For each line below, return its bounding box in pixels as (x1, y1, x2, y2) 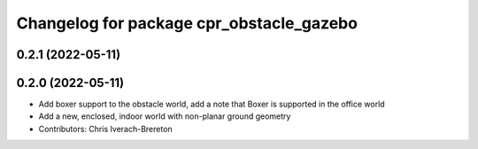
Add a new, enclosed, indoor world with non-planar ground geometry (38, 111, 291, 122)
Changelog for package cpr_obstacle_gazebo (16, 13, 358, 33)
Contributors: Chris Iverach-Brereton (38, 123, 173, 134)
